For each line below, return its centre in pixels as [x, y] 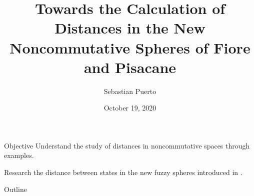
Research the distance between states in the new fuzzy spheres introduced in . [123, 172]
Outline [15, 189]
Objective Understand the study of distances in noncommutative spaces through [127, 145]
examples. [19, 155]
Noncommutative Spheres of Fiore [130, 47]
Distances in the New [130, 28]
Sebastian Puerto [130, 91]
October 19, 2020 [130, 108]
